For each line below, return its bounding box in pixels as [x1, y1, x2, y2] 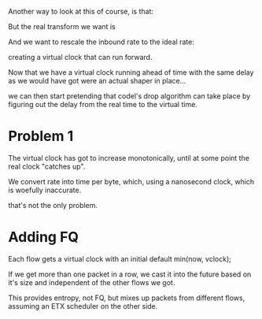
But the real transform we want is [8, 22, 116, 31]
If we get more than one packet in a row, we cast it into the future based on [8, 269, 252, 279]
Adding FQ [8, 228, 79, 247]
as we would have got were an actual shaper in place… [8, 76, 186, 85]
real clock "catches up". [8, 161, 86, 171]
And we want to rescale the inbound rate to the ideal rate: [8, 37, 194, 46]
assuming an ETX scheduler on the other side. [8, 301, 158, 310]
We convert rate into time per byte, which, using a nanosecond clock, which [8, 176, 255, 186]
